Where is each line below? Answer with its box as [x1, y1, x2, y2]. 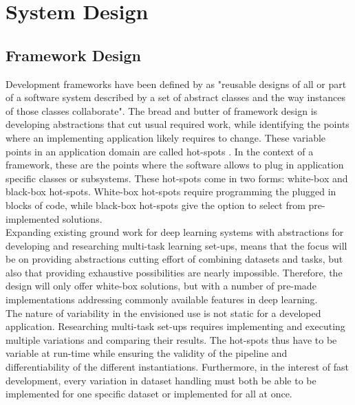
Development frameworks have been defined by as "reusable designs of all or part [6, 76, 347, 91]
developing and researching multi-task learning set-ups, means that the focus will [6, 238, 347, 252]
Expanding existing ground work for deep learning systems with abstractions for [6, 225, 344, 239]
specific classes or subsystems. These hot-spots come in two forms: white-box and [6, 171, 348, 185]
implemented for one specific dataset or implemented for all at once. [6, 386, 292, 401]
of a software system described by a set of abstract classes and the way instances [6, 90, 345, 105]
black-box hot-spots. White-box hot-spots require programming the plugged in [6, 184, 336, 199]
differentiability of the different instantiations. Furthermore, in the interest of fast [6, 360, 349, 374]
